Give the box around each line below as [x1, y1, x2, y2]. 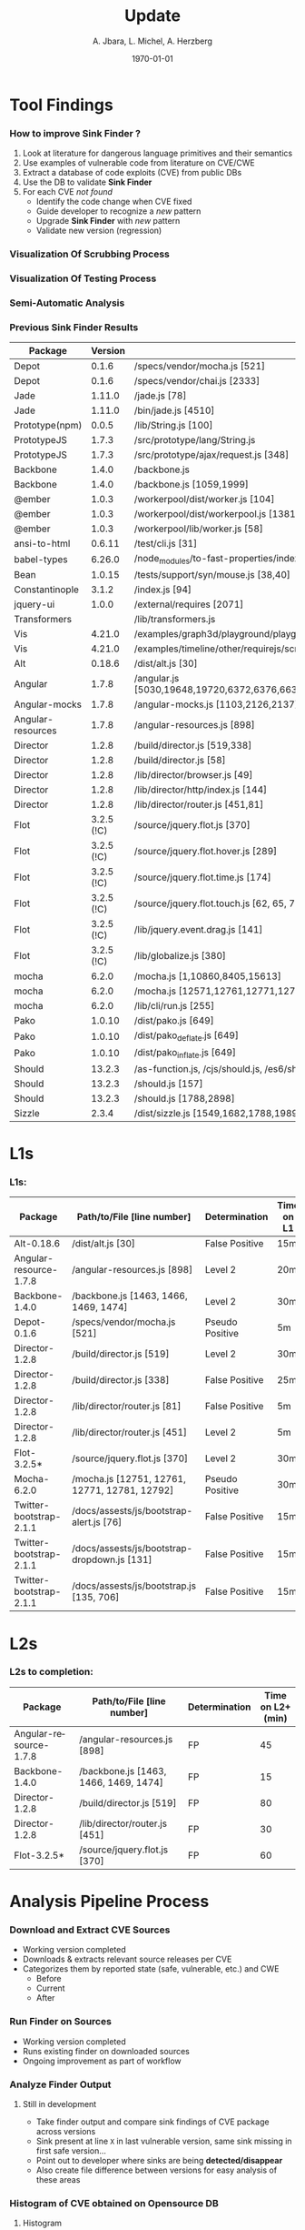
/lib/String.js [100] [133, 419, 213, 432]
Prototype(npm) [14, 419, 83, 432]
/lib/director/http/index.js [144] [133, 783, 268, 796]
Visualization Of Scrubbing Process [9, 247, 170, 260]
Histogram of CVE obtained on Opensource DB [9, 2196, 220, 2209]
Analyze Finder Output [9, 2078, 112, 2091]
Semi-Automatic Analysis [9, 297, 125, 309]
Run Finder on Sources [9, 2015, 112, 2028]
